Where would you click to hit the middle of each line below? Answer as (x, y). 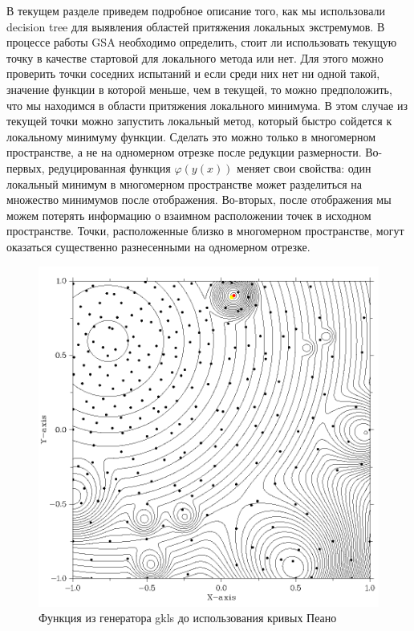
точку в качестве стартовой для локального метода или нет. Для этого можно (195, 57)
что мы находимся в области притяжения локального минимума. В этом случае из (207, 105)
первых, (26, 167)
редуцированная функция (110, 167)
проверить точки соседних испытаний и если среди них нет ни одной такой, (193, 73)
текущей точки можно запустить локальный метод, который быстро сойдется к (199, 121)
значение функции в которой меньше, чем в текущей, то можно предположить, (199, 89)
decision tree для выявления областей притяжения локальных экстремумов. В (196, 26)
